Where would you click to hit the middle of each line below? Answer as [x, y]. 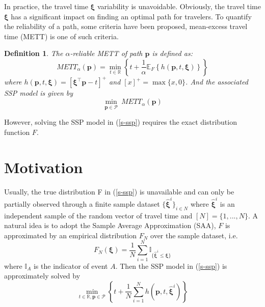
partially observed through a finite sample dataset [82, 203]
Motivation [44, 167]
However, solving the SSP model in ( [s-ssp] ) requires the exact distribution [121, 122]
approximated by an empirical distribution [71, 235]
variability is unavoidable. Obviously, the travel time [179, 6]
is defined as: [172, 53]
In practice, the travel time [46, 6]
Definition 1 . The [34, 53]
